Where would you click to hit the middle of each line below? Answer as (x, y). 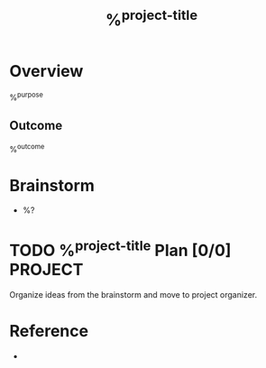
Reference (49, 331)
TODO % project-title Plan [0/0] (120, 248)
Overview (46, 71)
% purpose (26, 97)
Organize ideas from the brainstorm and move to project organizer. (133, 294)
